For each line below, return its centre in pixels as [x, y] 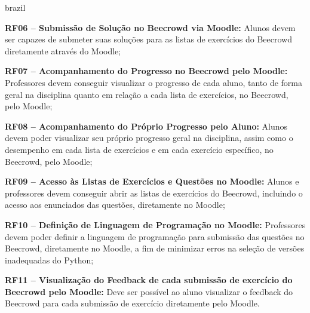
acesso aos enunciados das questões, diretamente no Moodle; [115, 205]
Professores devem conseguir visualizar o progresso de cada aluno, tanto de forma [154, 82]
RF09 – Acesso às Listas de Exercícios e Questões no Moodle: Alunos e [152, 181]
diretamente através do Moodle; [63, 50]
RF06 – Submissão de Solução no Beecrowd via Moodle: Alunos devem [150, 27]
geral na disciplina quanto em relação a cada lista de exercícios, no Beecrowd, [147, 94]
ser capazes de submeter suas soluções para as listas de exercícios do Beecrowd [148, 39]
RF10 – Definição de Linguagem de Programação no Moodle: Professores [155, 224]
